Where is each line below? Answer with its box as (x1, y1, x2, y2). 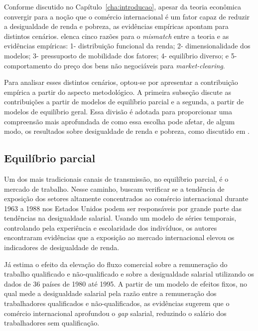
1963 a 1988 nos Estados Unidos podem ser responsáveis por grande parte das (4, 203, 242, 213)
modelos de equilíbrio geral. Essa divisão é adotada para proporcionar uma (4, 106, 233, 116)
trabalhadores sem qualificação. (4, 318, 100, 328)
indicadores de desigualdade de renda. (4, 242, 120, 253)
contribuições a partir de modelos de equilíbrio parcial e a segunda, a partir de (4, 96, 244, 107)
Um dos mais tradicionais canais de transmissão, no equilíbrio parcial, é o (4, 173, 229, 184)
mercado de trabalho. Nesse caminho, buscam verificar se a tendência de (4, 183, 225, 194)
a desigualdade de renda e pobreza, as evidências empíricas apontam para (4, 21, 229, 31)
